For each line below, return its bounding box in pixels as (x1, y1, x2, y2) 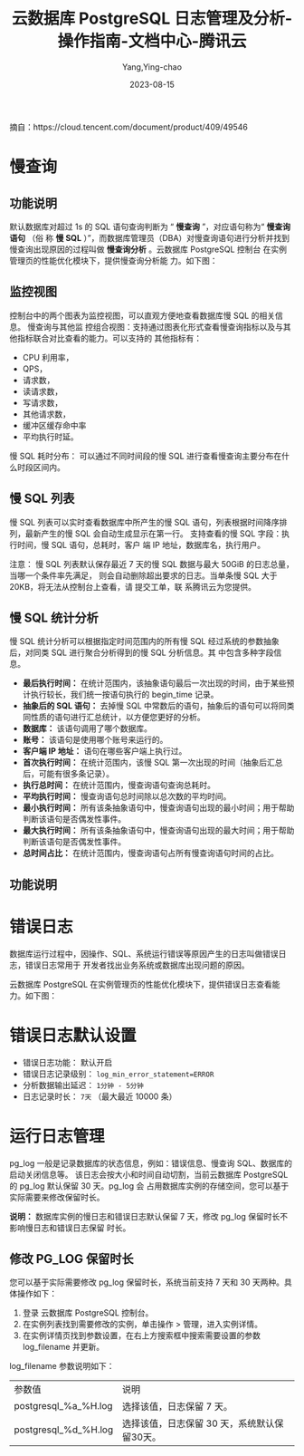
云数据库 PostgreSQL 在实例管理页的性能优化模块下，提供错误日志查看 (9, 979, 273, 989)
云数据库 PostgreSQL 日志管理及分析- (11, 8, 293, 29)
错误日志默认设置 (9, 1025, 138, 1046)
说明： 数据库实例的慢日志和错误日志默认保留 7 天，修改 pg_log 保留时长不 (9, 1210, 288, 1221)
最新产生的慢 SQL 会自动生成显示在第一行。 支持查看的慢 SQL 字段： (24, 527, 282, 539)
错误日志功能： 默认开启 (22, 1056, 113, 1067)
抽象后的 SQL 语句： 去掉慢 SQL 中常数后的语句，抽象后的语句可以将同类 (22, 700, 295, 711)
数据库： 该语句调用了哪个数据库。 (22, 723, 152, 734)
